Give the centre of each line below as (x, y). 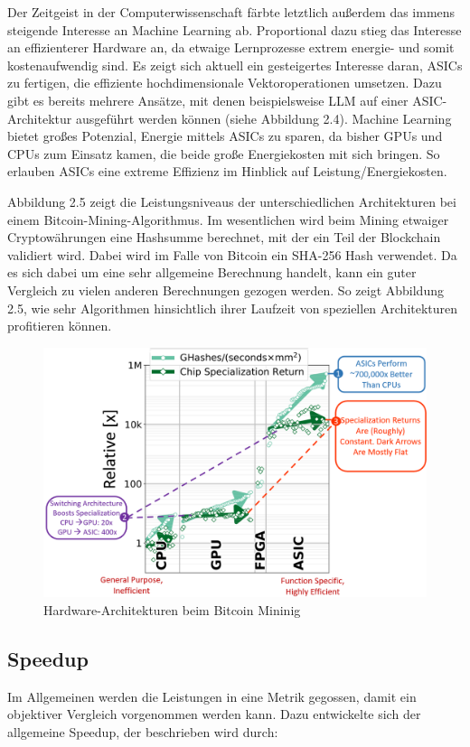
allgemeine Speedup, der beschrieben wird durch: (143, 731)
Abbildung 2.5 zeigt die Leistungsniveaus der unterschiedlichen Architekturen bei (232, 201)
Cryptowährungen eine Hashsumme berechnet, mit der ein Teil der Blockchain (224, 237)
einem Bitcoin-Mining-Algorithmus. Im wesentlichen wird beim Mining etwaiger (228, 219)
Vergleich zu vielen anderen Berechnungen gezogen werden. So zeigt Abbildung (226, 289)
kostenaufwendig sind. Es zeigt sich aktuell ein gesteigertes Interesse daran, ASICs (235, 65)
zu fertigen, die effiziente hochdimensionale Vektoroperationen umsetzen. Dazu (225, 83)
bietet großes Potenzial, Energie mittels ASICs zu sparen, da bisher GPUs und (225, 136)
